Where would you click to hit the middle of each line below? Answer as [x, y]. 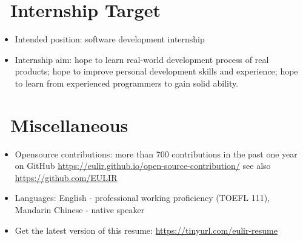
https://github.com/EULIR [66, 177]
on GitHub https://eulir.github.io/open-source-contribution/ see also [143, 166]
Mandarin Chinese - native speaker [80, 210]
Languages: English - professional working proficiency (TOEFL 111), [142, 198]
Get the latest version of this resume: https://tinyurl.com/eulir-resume [146, 230]
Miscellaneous [69, 124]
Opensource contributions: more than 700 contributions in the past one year [156, 154]
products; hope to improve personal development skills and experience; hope [156, 71]
